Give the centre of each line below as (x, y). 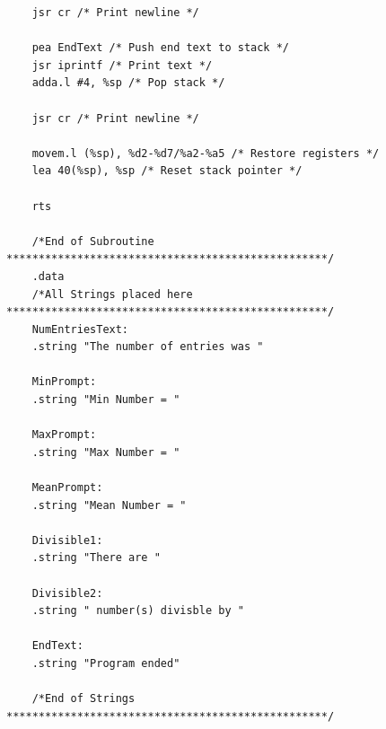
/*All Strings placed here (112, 294)
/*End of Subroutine (93, 241)
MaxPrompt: (64, 435)
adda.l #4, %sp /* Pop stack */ (128, 83)
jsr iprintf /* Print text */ (122, 65)
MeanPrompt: (67, 488)
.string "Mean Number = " (109, 505)
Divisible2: (67, 593)
